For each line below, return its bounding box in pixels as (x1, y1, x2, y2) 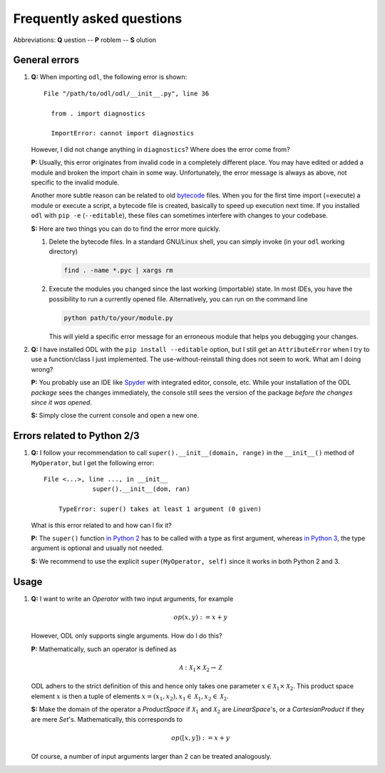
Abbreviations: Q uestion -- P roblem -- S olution (13, 36, 157, 44)
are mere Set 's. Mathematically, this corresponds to (31, 715, 183, 723)
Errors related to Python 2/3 (13, 430, 140, 442)
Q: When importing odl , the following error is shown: (31, 73, 188, 81)
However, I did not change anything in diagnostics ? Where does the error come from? (31, 145, 290, 153)
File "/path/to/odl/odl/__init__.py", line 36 (43, 89, 210, 98)
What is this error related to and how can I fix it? (31, 521, 173, 529)
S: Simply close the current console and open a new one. (31, 411, 200, 420)
